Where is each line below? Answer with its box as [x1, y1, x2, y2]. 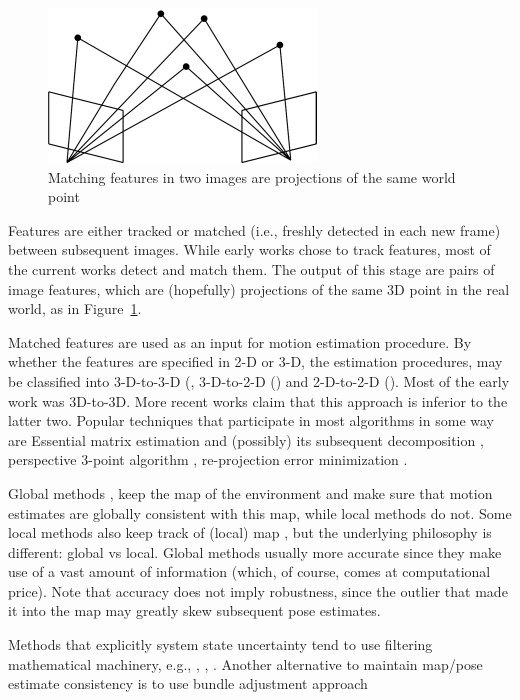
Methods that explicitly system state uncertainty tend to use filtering [8, 634, 433, 655]
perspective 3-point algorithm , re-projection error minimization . [8, 449, 408, 470]
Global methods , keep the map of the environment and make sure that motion [8, 482, 493, 503]
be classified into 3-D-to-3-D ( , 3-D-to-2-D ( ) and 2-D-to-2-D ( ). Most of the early [8, 370, 510, 391]
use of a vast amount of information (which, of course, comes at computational [8, 561, 491, 582]
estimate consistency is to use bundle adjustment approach [8, 673, 368, 694]
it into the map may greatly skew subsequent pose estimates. [8, 600, 381, 621]
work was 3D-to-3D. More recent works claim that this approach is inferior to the [8, 390, 508, 411]
